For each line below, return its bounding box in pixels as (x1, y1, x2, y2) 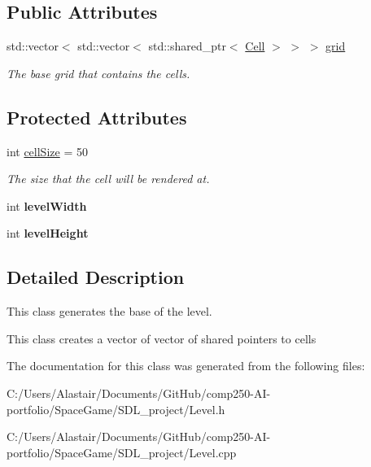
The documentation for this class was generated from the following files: (7, 357, 365, 374)
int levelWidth (7, 197, 87, 214)
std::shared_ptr (148, 37, 226, 55)
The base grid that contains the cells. (7, 64, 190, 81)
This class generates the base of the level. (7, 303, 212, 320)
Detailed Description (7, 264, 185, 290)
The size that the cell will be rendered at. (7, 170, 210, 187)
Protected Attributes (7, 104, 187, 129)
